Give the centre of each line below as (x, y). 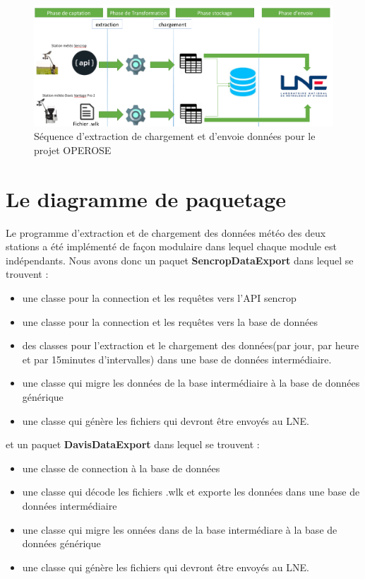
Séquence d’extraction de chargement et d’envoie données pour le (175, 136)
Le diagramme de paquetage (146, 198)
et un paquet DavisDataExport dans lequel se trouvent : (133, 444)
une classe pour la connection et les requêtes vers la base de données (170, 321)
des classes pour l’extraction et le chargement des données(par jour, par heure (191, 345)
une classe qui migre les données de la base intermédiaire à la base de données (191, 383)
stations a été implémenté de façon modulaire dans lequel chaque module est (171, 246)
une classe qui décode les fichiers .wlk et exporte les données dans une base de (191, 492)
